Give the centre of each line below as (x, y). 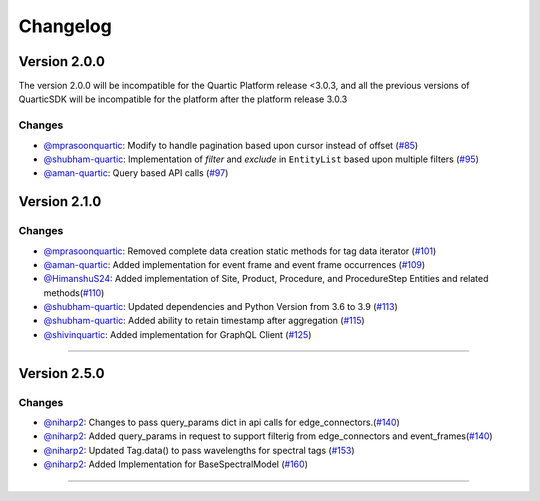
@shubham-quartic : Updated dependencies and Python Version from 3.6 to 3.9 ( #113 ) (221, 307)
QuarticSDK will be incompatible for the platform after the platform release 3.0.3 (183, 99)
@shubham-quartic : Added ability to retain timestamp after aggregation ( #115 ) (204, 321)
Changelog (65, 26)
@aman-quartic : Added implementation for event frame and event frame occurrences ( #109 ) (234, 264)
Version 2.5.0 (61, 373)
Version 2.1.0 (60, 201)
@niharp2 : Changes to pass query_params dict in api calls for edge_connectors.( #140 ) (221, 422)
